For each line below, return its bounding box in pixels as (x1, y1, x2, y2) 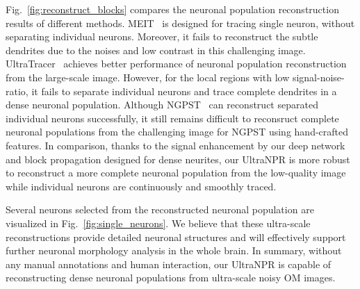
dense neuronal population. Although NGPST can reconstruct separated (6, 97, 318, 112)
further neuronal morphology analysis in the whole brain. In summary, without (6, 243, 342, 258)
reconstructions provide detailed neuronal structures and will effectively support (6, 229, 346, 244)
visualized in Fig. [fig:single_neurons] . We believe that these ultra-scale (6, 215, 311, 230)
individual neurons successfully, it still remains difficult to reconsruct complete (6, 110, 339, 125)
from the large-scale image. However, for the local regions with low (6, 69, 290, 84)
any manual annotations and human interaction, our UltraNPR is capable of (6, 256, 332, 271)
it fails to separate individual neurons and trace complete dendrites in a (31, 83, 337, 98)
